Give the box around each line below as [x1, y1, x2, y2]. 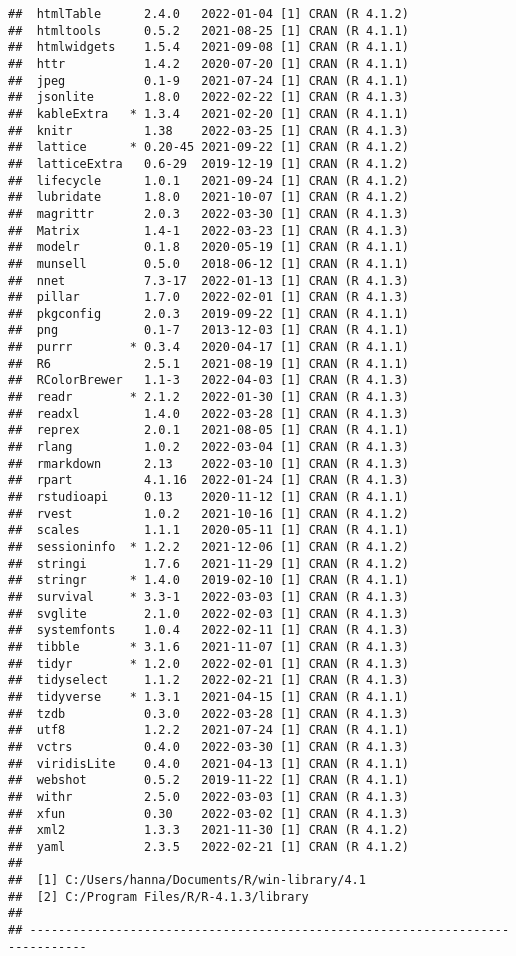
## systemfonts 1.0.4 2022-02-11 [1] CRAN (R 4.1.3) [8, 623, 409, 638]
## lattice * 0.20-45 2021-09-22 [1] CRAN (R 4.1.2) [8, 140, 409, 155]
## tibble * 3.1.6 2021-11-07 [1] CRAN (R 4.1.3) [8, 639, 409, 654]
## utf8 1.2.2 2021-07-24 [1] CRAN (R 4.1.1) [8, 723, 409, 738]
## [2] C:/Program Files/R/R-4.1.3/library [8, 889, 309, 904]
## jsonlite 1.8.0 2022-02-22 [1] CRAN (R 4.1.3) [8, 90, 409, 105]
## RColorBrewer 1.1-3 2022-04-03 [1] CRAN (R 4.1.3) [8, 373, 409, 388]
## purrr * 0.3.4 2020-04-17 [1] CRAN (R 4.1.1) [8, 340, 409, 355]
